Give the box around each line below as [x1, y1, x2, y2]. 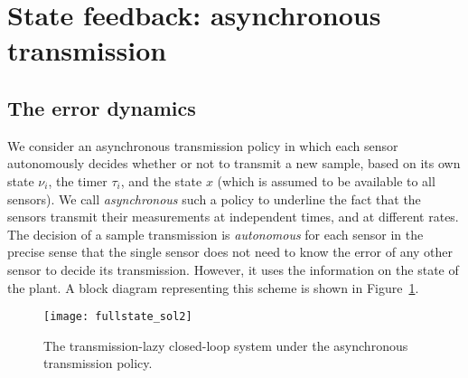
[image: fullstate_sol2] [43, 310, 192, 324]
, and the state [120, 171, 202, 190]
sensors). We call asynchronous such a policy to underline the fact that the [7, 189, 421, 208]
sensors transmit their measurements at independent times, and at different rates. [7, 207, 459, 226]
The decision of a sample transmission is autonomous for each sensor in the [7, 224, 424, 243]
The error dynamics [7, 93, 196, 121]
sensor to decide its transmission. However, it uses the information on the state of [7, 260, 459, 279]
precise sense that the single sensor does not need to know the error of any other [7, 242, 454, 261]
